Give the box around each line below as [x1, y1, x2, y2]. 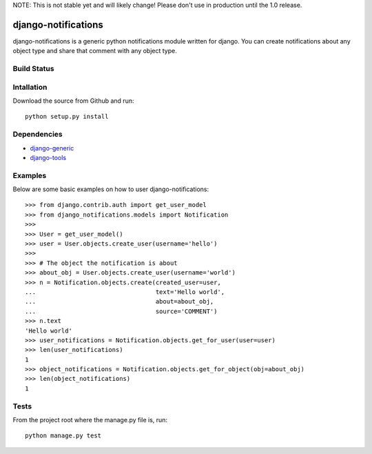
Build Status [12, 64, 54, 74]
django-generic [30, 144, 74, 152]
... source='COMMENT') [25, 307, 218, 315]
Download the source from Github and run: [12, 97, 134, 105]
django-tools [30, 153, 67, 161]
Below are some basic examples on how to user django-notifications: [12, 185, 209, 193]
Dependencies [12, 130, 63, 139]
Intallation [12, 82, 48, 92]
